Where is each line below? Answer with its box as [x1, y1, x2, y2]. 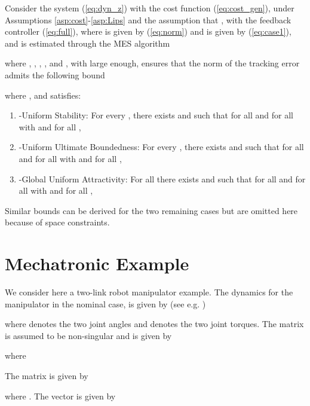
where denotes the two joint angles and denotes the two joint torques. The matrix [5, 318, 304, 330]
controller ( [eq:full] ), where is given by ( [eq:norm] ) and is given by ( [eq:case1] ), [5, 25, 291, 38]
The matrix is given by [5, 370, 88, 381]
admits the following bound [5, 68, 105, 81]
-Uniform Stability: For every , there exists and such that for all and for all [19, 109, 293, 121]
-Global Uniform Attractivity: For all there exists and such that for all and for [19, 172, 306, 185]
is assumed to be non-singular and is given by [5, 329, 172, 341]
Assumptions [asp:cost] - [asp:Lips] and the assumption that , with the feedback [5, 13, 291, 26]
